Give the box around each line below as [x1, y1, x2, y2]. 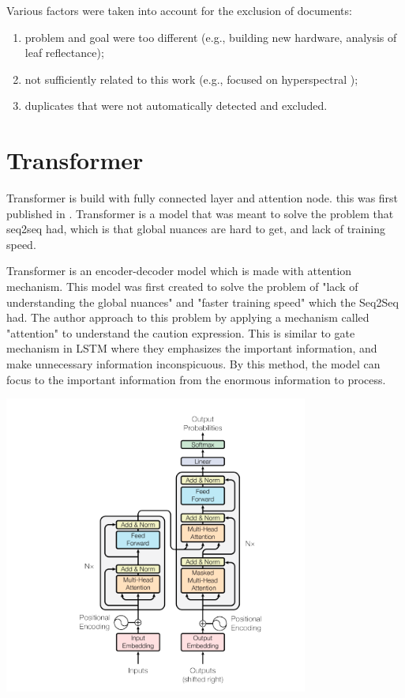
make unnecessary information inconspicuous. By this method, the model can [6, 356, 381, 372]
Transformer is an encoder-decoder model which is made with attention [6, 262, 352, 279]
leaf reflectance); [24, 44, 104, 61]
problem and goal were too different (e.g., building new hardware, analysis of [24, 28, 397, 45]
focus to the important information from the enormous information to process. [6, 371, 386, 387]
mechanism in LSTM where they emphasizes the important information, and [6, 340, 377, 357]
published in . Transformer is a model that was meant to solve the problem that [6, 205, 394, 221]
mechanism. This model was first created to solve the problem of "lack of [6, 278, 358, 295]
